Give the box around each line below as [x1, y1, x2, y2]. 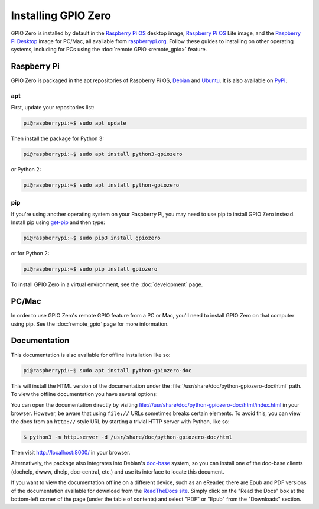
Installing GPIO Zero [11, 9, 112, 22]
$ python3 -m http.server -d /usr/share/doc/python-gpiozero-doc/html [23, 434, 233, 440]
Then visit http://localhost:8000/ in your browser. [11, 449, 131, 456]
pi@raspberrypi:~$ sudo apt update [23, 120, 126, 127]
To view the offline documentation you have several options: [11, 390, 158, 397]
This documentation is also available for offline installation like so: [11, 351, 171, 358]
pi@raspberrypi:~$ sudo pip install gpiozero [23, 266, 158, 273]
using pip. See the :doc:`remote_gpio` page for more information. [11, 320, 169, 328]
